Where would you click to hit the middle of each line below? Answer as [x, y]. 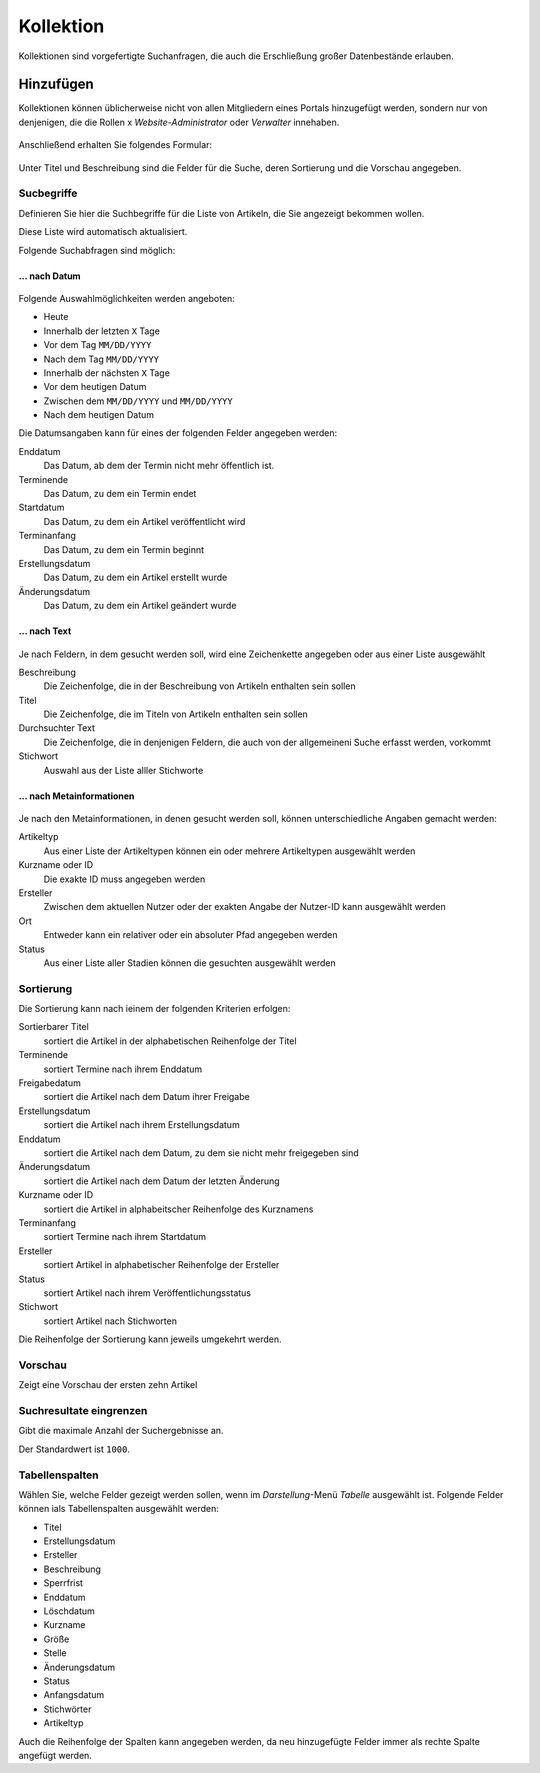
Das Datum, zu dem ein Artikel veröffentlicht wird [144, 521]
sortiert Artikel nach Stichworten [110, 1321]
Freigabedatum [50, 1083]
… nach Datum [49, 276]
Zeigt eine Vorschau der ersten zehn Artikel [108, 1385]
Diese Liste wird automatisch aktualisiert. [103, 232]
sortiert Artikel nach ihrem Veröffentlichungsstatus [147, 1292]
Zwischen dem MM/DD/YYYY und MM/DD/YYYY [138, 401]
